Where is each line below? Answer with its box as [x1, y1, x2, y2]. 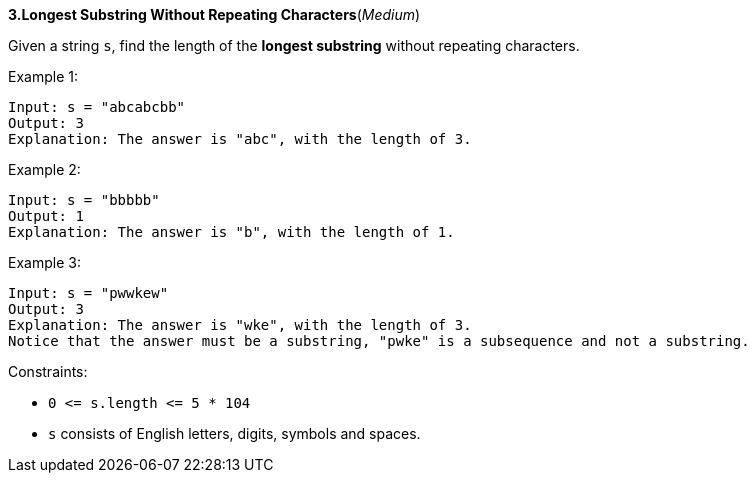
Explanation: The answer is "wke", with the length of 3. [8, 317, 472, 333]
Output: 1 [8, 208, 84, 224]
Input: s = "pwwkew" [8, 285, 169, 301]
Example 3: [8, 254, 81, 271]
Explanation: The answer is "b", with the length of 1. [8, 224, 455, 240]
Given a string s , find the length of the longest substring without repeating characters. [8, 37, 580, 54]
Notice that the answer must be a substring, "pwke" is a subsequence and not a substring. [8, 333, 750, 349]
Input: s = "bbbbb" [8, 192, 160, 208]
